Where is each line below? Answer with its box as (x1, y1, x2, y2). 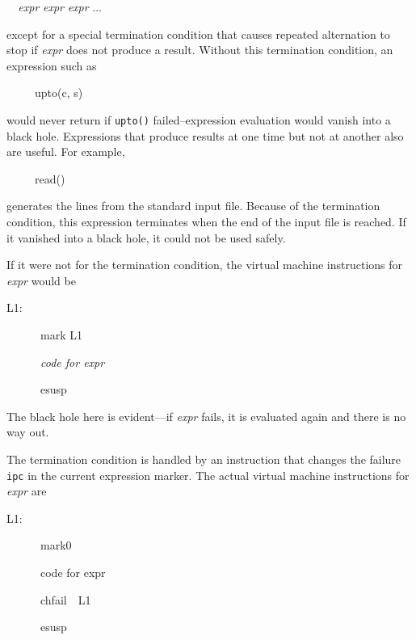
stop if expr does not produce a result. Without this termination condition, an (6, 41, 393, 58)
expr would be (6, 272, 76, 288)
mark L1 (40, 326, 82, 343)
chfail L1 (40, 591, 91, 608)
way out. (6, 423, 49, 440)
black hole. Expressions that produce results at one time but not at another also (6, 127, 404, 144)
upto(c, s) (34, 84, 83, 101)
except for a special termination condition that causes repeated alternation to (6, 25, 390, 42)
